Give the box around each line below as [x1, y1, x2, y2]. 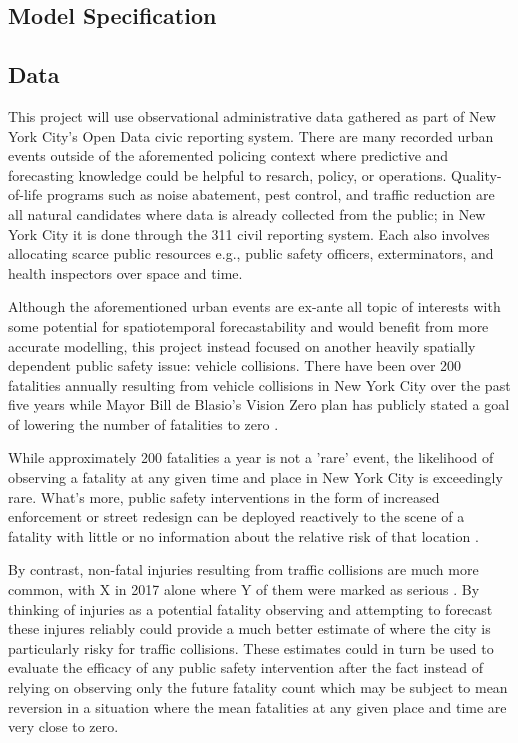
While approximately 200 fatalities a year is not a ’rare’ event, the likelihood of [8, 447, 494, 468]
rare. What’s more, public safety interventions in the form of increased [8, 486, 440, 507]
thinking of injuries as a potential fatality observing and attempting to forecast [8, 598, 493, 619]
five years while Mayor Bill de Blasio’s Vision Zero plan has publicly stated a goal [8, 394, 510, 415]
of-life [8, 184, 43, 205]
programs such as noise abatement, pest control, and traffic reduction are [46, 184, 495, 205]
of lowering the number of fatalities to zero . [8, 413, 279, 434]
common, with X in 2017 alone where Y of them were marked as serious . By [8, 579, 480, 600]
